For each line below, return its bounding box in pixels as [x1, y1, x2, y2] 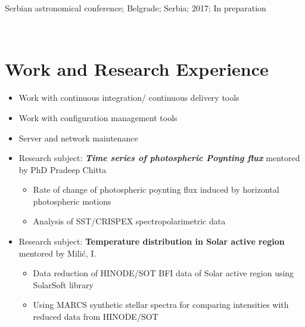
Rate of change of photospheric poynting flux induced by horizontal [33, 183, 279, 196]
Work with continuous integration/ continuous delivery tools [18, 91, 239, 104]
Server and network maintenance [18, 131, 138, 144]
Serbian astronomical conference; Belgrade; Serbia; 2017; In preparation [5, 2, 266, 14]
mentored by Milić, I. [18, 246, 97, 259]
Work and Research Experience [5, 57, 269, 81]
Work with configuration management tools [18, 111, 178, 124]
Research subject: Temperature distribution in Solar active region [18, 235, 285, 248]
